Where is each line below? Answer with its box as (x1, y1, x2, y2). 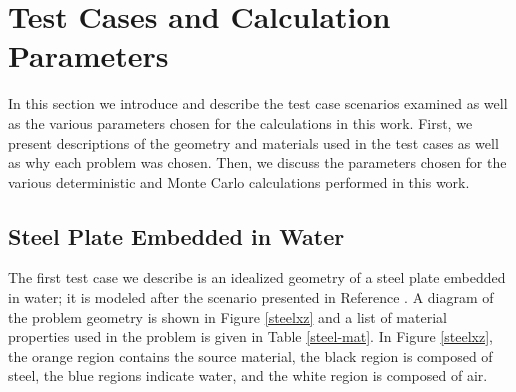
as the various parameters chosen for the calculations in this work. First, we (8, 112, 473, 133)
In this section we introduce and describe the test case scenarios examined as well (8, 93, 508, 114)
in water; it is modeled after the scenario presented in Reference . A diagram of (8, 287, 494, 308)
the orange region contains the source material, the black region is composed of (8, 345, 493, 366)
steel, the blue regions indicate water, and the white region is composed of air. (8, 365, 488, 386)
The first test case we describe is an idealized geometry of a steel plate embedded (8, 267, 506, 288)
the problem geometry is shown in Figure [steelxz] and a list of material (8, 306, 447, 327)
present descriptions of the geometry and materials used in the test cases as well (8, 132, 499, 153)
